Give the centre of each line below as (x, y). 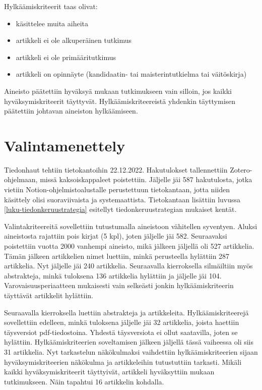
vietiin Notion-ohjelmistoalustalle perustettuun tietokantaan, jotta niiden (117, 189)
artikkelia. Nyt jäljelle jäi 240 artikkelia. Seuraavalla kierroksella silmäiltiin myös (128, 266)
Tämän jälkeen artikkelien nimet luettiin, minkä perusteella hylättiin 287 (117, 256)
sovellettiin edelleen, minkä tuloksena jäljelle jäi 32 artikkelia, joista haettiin (122, 322)
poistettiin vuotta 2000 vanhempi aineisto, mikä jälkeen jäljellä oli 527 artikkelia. (129, 246)
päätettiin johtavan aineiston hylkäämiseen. (71, 111)
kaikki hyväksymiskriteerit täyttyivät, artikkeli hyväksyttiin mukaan (109, 372)
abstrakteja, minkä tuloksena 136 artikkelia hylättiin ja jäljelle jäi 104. (113, 275)
